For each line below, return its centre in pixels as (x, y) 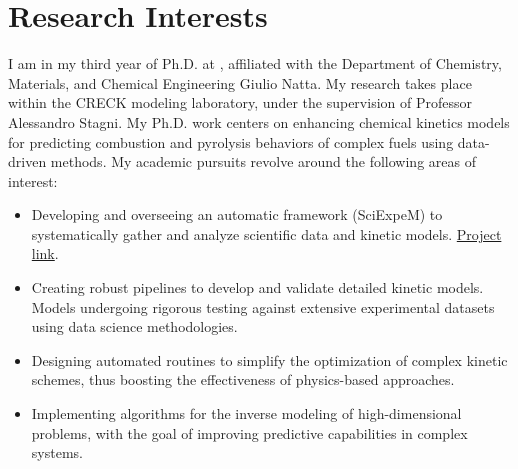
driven (27, 161)
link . (45, 253)
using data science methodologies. (134, 326)
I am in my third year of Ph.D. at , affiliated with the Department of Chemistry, (255, 63)
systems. (57, 452)
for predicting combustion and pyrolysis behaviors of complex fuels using (231, 141)
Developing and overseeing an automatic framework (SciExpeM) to (237, 214)
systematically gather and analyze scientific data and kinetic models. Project (266, 233)
